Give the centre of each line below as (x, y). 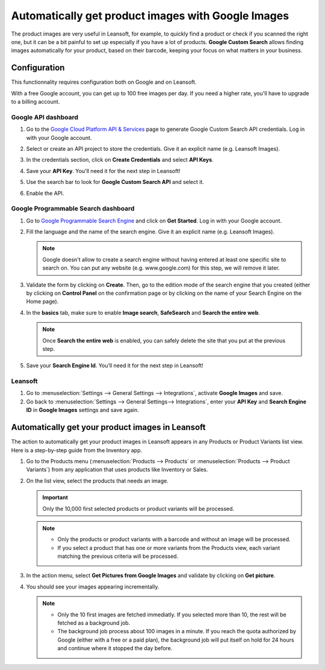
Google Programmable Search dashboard (73, 209)
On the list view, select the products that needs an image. (97, 481)
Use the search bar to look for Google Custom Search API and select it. (115, 182)
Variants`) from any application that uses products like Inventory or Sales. (117, 470)
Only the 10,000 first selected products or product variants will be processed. (138, 508)
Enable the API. (45, 193)
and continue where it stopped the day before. (115, 648)
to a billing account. (36, 102)
